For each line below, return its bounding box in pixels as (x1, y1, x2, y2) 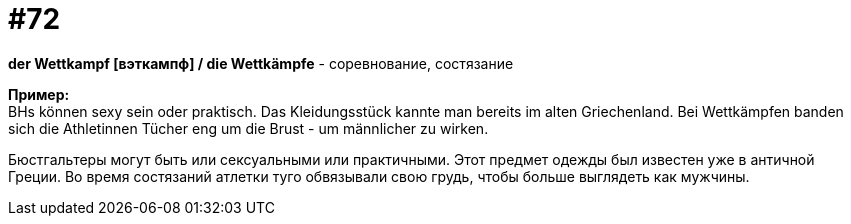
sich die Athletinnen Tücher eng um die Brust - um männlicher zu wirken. (8, 119, 489, 137)
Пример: (8, 85, 70, 103)
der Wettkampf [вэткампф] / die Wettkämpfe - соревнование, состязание (8, 54, 514, 72)
